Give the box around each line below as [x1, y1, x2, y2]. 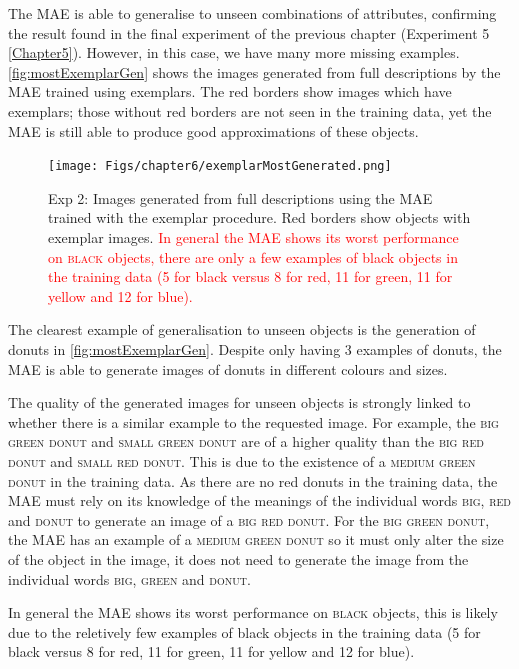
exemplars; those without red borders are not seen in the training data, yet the [8, 100, 492, 121]
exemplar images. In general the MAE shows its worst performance [48, 227, 459, 247]
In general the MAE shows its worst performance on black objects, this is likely [8, 602, 498, 623]
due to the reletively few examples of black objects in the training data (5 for [8, 621, 481, 642]
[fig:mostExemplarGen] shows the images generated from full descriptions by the [8, 61, 501, 82]
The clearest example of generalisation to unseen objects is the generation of [8, 319, 476, 340]
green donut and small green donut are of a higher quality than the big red [8, 431, 484, 452]
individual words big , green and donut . [8, 568, 251, 589]
